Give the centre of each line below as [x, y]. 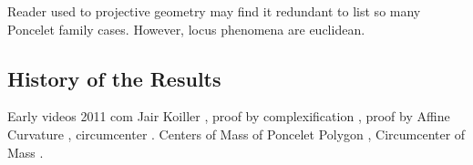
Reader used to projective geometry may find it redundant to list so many [214, 11]
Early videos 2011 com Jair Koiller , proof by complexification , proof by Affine [229, 116]
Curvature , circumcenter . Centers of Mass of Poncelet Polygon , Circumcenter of [236, 134]
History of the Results [114, 78]
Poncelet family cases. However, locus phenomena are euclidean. [186, 29]
